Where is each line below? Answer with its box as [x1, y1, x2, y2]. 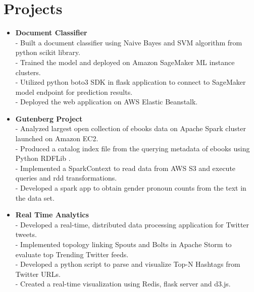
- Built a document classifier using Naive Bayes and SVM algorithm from [15, 37, 242, 47]
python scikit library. [15, 47, 80, 57]
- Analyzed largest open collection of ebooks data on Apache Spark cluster [15, 123, 246, 134]
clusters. [15, 67, 41, 77]
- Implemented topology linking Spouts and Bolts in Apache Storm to [15, 239, 232, 249]
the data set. [15, 192, 55, 203]
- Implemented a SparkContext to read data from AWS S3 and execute [15, 162, 236, 173]
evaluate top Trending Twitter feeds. [15, 249, 129, 259]
